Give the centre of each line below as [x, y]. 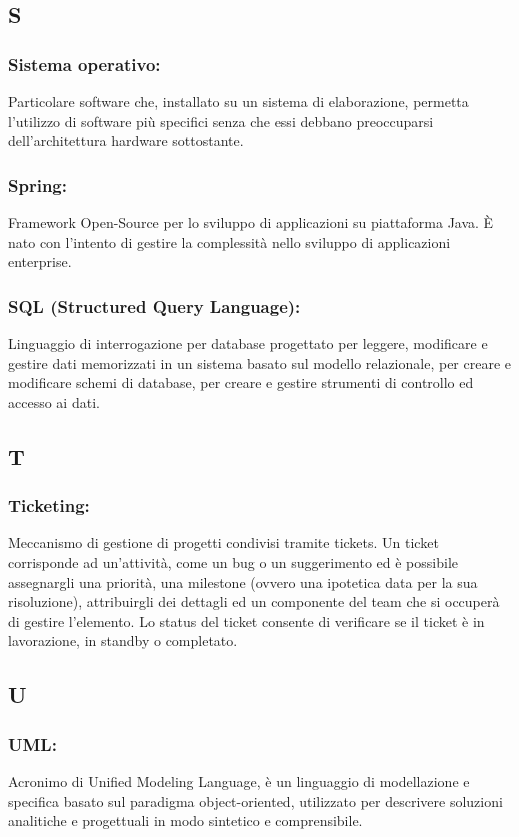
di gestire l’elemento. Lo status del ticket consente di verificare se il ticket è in [246, 620]
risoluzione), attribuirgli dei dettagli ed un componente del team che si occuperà [254, 601]
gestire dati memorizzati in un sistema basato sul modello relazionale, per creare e [260, 362]
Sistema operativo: [84, 63]
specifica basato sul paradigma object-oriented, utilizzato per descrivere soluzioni [255, 800]
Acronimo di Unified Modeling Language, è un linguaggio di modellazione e [239, 780]
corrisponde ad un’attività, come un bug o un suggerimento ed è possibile [233, 561]
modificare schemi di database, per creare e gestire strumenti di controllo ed [241, 382]
